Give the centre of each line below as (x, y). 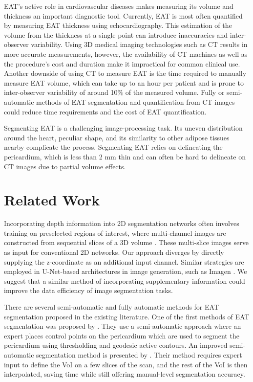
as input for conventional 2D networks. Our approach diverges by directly (114, 252)
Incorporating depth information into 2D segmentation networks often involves (122, 223)
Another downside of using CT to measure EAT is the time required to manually (125, 73)
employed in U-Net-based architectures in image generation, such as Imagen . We (126, 271)
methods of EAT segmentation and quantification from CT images (136, 101)
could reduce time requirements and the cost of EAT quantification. (105, 111)
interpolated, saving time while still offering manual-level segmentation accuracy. (125, 374)
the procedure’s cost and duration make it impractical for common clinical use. (122, 63)
